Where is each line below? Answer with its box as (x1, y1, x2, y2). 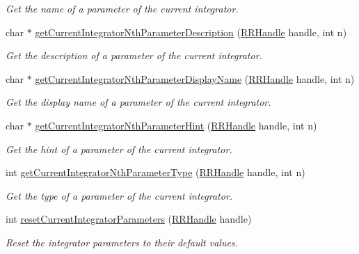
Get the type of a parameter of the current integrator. (6, 188, 233, 203)
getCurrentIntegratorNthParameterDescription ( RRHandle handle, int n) (35, 24, 347, 39)
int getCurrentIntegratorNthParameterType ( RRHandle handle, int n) (6, 165, 305, 180)
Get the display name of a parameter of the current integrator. (6, 95, 271, 109)
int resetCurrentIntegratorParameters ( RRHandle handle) (6, 212, 252, 226)
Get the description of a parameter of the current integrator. (6, 48, 262, 63)
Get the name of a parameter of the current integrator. (6, 1, 239, 15)
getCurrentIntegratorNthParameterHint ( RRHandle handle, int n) (35, 118, 317, 132)
